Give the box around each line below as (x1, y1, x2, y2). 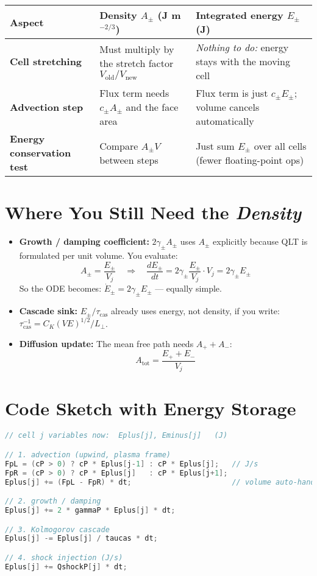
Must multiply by (99, 42, 174, 56)
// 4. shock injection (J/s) (5, 553, 123, 562)
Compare (99, 138, 138, 153)
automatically (196, 114, 254, 128)
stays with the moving (196, 54, 290, 68)
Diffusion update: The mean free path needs (19, 337, 194, 349)
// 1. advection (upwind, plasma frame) (5, 450, 171, 459)
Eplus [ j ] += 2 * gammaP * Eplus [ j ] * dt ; (5, 506, 176, 515)
